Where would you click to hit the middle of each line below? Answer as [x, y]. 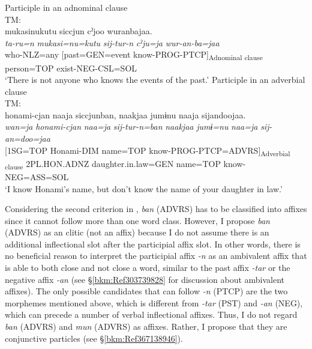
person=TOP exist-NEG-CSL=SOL [71, 68]
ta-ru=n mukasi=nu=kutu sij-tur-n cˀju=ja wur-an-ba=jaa [112, 42]
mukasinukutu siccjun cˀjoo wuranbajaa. [79, 31]
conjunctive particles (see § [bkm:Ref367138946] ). [94, 338]
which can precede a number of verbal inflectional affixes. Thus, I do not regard [151, 314]
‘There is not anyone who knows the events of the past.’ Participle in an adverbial [155, 80]
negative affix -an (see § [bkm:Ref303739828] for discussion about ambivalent [145, 279]
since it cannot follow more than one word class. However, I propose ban [137, 220]
